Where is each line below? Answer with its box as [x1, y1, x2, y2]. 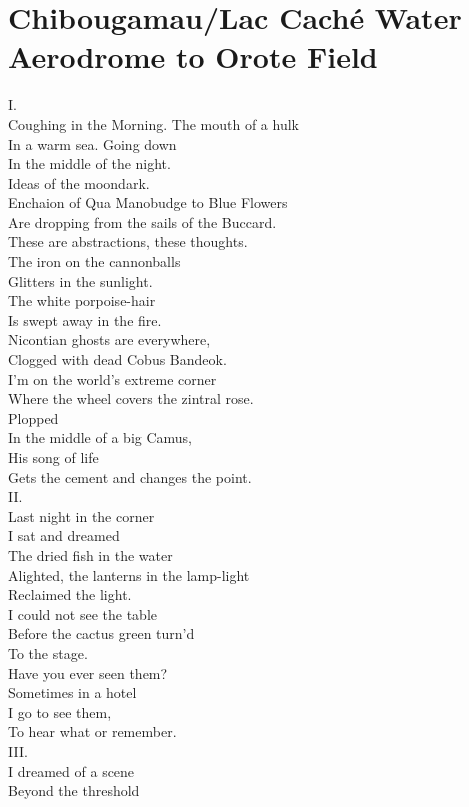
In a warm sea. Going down [8, 133, 177, 154]
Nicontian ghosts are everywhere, [8, 329, 211, 350]
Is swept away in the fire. [8, 309, 162, 330]
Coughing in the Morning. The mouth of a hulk [8, 113, 299, 134]
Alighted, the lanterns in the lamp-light [8, 564, 250, 585]
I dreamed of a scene [8, 760, 135, 781]
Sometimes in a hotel [8, 682, 137, 703]
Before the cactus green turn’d [8, 623, 195, 644]
